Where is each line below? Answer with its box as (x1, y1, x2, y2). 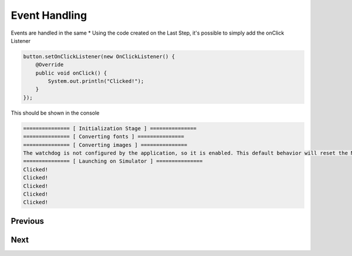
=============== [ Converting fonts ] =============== (23, 133, 184, 140)
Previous (11, 216, 44, 226)
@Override (35, 62, 64, 68)
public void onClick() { (35, 69, 107, 76)
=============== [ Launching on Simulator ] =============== (23, 158, 203, 164)
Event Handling (11, 9, 87, 22)
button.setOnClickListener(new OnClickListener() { (23, 53, 175, 60)
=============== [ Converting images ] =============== (23, 142, 188, 148)
